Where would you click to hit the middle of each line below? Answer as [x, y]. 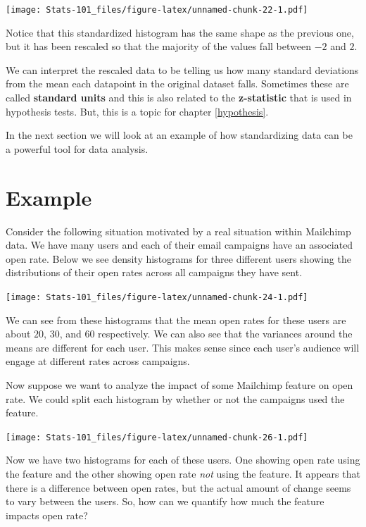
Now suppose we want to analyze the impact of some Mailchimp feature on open [179, 384]
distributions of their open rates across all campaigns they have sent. [154, 272]
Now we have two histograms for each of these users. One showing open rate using [183, 460]
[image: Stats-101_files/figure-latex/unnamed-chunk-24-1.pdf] [157, 297]
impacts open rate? [47, 515]
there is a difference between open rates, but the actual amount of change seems [178, 487]
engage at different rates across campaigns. [98, 361]
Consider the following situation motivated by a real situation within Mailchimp [178, 231]
